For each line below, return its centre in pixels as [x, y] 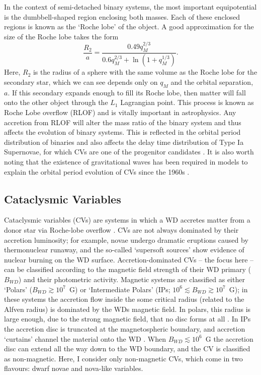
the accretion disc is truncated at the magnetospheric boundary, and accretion [125, 328]
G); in [238, 289]
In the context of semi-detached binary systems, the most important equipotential [130, 7]
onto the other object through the [56, 102]
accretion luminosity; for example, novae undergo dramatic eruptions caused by [126, 239]
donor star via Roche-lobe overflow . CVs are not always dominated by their [121, 230]
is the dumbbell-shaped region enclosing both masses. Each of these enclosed [122, 16]
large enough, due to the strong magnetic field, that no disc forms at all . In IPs [127, 319]
